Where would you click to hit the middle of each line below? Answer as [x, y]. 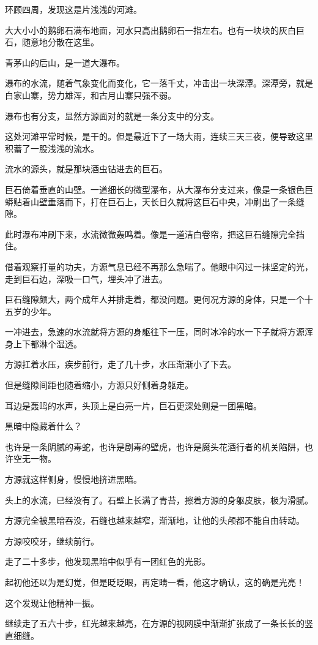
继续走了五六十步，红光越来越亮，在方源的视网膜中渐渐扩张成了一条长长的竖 [159, 623]
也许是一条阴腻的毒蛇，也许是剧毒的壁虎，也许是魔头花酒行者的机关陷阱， [155, 446]
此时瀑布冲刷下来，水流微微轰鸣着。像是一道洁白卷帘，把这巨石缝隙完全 [150, 234]
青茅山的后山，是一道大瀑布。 [65, 62]
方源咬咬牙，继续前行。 [52, 541]
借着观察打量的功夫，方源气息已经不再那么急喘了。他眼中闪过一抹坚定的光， [159, 266]
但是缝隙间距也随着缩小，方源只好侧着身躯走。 [99, 385]
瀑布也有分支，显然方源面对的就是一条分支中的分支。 [112, 115]
